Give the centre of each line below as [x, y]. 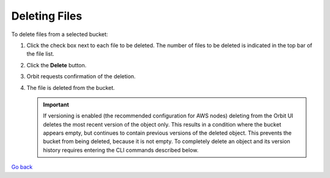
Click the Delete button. [57, 65]
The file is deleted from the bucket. [71, 87]
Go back [22, 167]
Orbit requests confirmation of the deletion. [81, 76]
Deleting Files [47, 16]
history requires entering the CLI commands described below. [121, 150]
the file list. [40, 54]
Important [56, 105]
